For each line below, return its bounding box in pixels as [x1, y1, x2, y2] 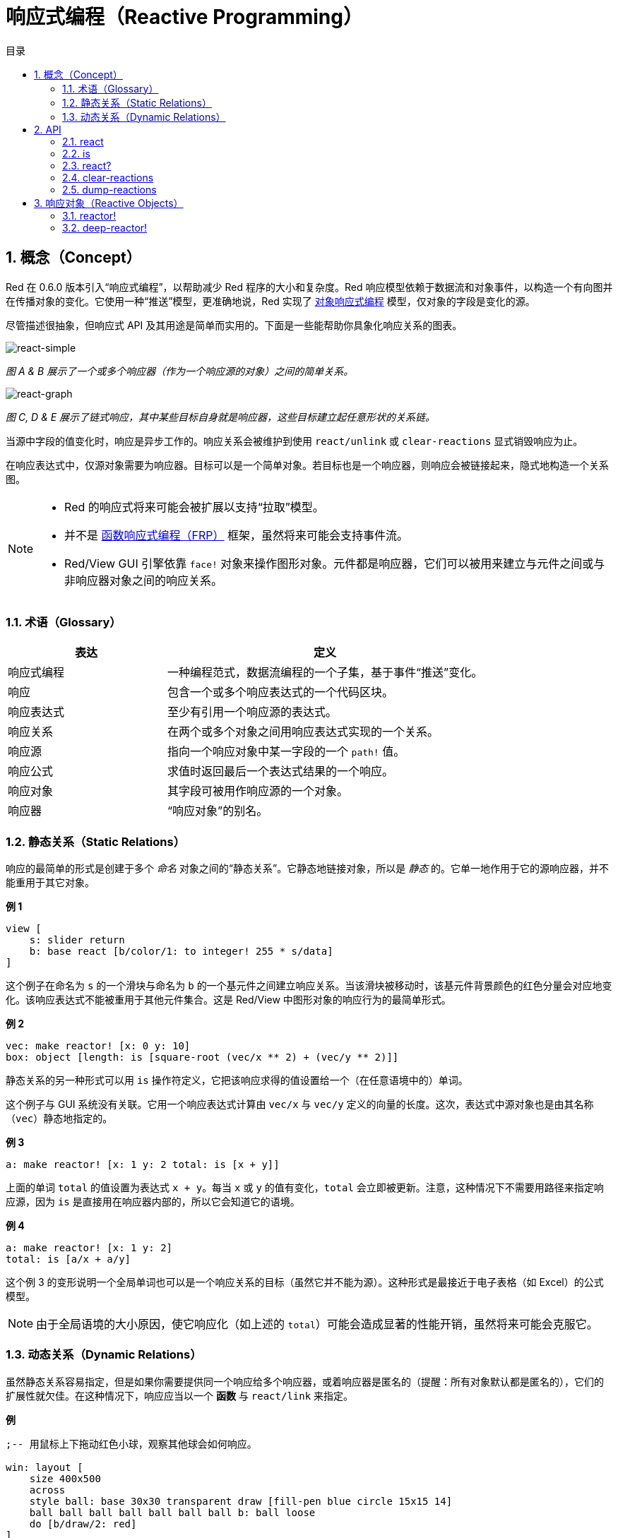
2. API [34, 123, 61, 136]
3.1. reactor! [62, 209, 117, 222]
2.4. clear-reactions [62, 171, 154, 184]
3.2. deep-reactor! [62, 221, 148, 234]
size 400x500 [29, 1472, 101, 1484]
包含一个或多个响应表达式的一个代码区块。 [167, 685, 394, 700]
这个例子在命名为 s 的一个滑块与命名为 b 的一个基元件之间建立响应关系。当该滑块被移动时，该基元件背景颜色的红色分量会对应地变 [6, 979, 612, 992]
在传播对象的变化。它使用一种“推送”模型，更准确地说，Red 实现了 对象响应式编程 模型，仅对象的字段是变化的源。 [6, 294, 535, 307]
